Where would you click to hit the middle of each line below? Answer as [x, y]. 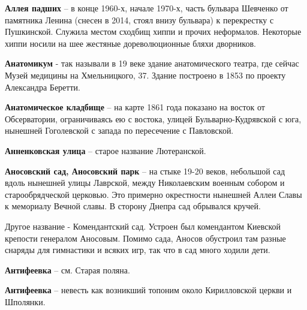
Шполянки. [25, 301]
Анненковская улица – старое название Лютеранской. [106, 150]
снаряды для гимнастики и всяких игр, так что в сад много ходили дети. [138, 250]
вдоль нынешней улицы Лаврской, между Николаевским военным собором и [145, 183]
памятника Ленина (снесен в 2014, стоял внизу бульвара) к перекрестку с [139, 19]
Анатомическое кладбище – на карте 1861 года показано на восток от [135, 107]
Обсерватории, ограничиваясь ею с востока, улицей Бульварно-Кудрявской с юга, [153, 118]
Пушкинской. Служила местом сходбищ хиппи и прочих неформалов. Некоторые [153, 31]
